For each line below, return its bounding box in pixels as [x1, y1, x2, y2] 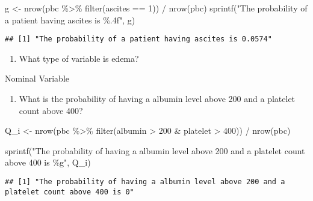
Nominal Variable [5, 72, 70, 85]
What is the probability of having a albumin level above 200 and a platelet [19, 92, 296, 105]
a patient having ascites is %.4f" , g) [5, 13, 135, 26]
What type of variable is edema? [19, 52, 139, 64]
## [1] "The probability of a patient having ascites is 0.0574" [5, 35, 272, 44]
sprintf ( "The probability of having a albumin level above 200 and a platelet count [5, 144, 305, 157]
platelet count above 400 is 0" [5, 187, 134, 196]
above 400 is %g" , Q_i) [5, 156, 91, 169]
